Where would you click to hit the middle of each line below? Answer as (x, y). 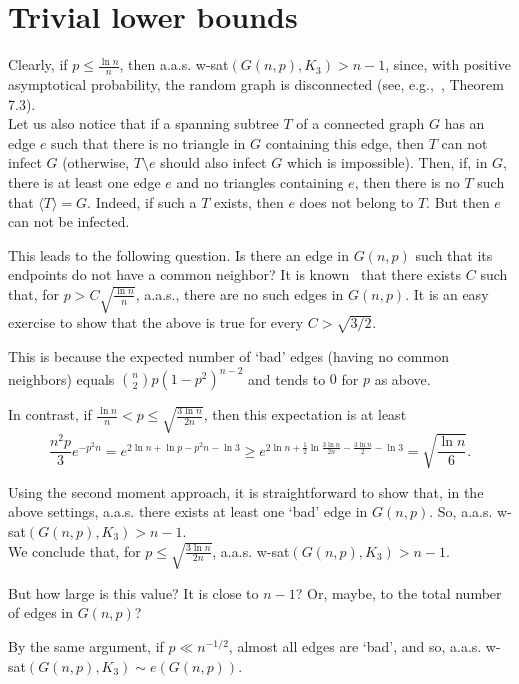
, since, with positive (448, 64)
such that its (454, 254)
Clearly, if (38, 64)
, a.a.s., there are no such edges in (239, 293)
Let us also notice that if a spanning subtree (143, 123)
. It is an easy (447, 293)
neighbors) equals (61, 378)
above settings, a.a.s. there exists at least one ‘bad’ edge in (188, 511)
